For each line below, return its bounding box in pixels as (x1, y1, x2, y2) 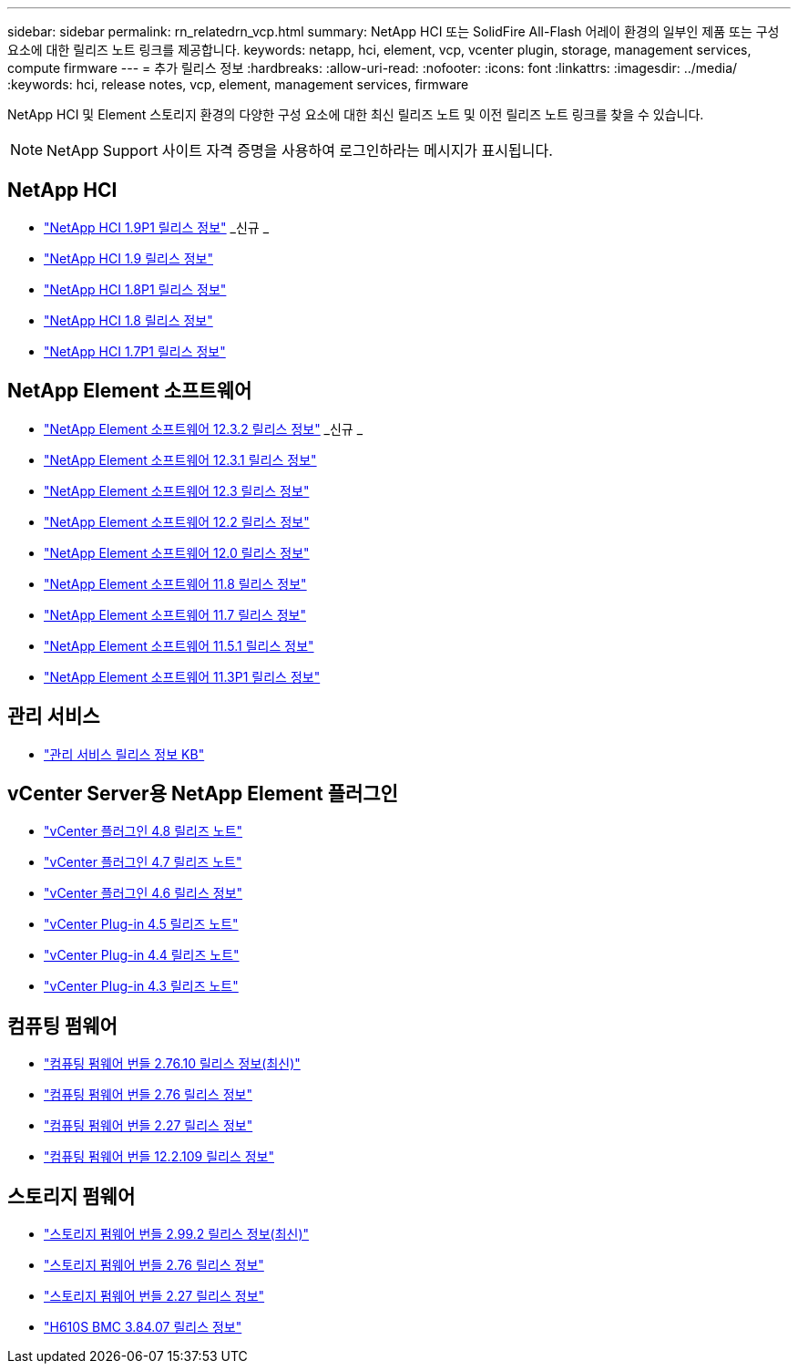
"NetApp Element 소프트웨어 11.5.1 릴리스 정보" (44, 637, 314, 654)
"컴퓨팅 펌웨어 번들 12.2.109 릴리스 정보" (44, 1149, 275, 1165)
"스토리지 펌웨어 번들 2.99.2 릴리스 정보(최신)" (44, 1226, 310, 1242)
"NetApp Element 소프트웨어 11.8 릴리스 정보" (44, 575, 307, 592)
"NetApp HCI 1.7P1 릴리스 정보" (44, 343, 226, 359)
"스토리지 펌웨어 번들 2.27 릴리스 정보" (44, 1288, 265, 1304)
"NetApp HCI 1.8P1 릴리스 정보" (44, 281, 227, 297)
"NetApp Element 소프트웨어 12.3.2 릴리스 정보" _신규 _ (44, 420, 363, 437)
